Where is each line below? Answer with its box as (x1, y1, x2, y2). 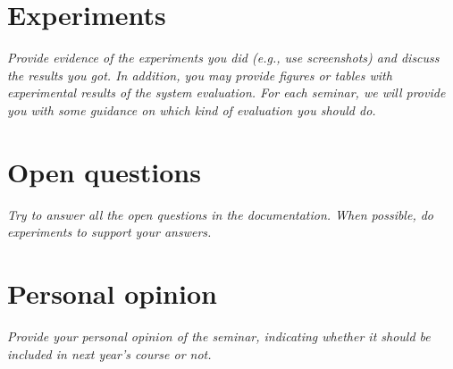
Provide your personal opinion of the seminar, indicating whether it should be (7, 326, 431, 345)
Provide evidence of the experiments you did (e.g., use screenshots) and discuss (7, 48, 440, 67)
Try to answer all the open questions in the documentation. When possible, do (7, 205, 434, 223)
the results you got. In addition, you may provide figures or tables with (7, 65, 392, 84)
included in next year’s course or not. (7, 344, 212, 363)
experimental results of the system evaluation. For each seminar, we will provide (7, 83, 446, 102)
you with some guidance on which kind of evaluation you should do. (7, 100, 376, 119)
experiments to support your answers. (7, 222, 212, 241)
